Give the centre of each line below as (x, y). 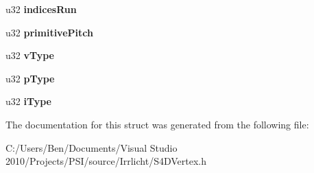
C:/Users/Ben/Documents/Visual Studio (92, 147)
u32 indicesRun (41, 9)
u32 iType (28, 101)
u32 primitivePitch (49, 32)
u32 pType (30, 78)
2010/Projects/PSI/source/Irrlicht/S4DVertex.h (106, 161)
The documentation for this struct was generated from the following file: (157, 124)
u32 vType (30, 55)
